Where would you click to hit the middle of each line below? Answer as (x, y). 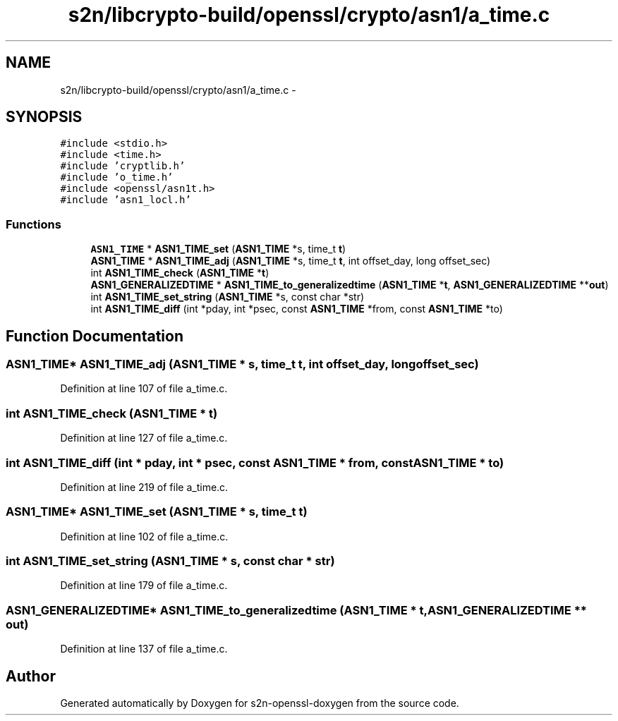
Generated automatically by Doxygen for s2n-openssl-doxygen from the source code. (260, 703)
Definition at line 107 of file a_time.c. (144, 389)
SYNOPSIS (44, 117)
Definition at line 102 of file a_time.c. (144, 536)
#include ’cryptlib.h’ (123, 166)
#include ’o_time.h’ (117, 177)
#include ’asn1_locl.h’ (126, 200)
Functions (34, 224)
